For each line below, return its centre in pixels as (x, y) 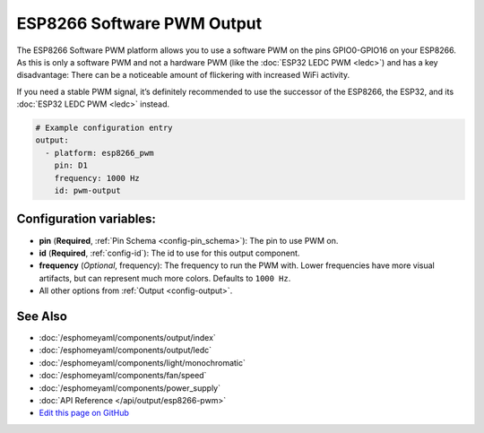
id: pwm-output (87, 191)
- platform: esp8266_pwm (99, 153)
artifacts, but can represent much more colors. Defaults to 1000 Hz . (165, 278)
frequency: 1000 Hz (97, 178)
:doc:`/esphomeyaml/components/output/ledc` (125, 351)
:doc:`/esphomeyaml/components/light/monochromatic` (143, 362)
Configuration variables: (86, 219)
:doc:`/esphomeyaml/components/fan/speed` (123, 376)
